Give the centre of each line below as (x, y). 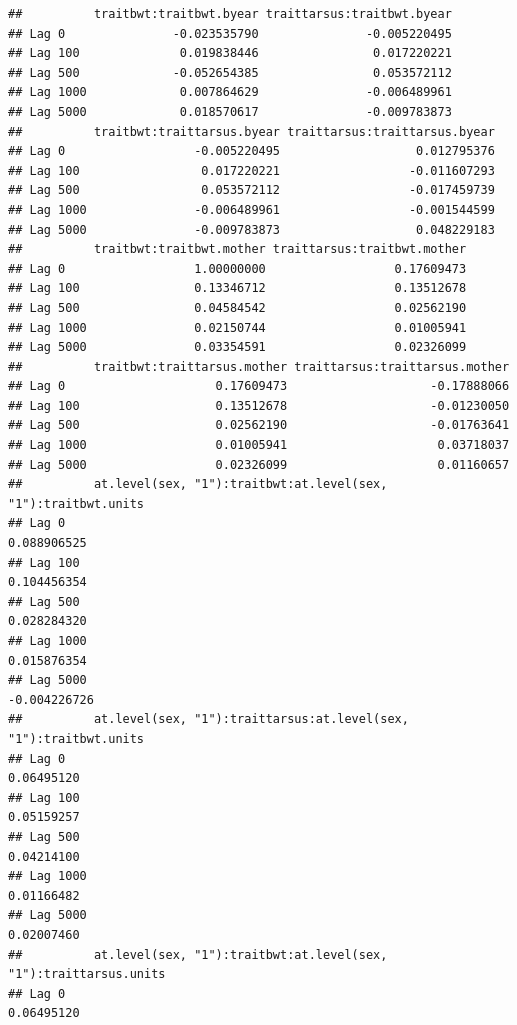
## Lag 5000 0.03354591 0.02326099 (237, 347)
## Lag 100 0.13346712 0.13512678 (237, 288)
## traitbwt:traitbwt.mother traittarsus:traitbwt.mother (237, 249)
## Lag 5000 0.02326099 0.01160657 (259, 464)
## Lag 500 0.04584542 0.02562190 (237, 307)
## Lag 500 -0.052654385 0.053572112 (230, 72)
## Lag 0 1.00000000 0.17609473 (237, 268)
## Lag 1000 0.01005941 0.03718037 (259, 445)
